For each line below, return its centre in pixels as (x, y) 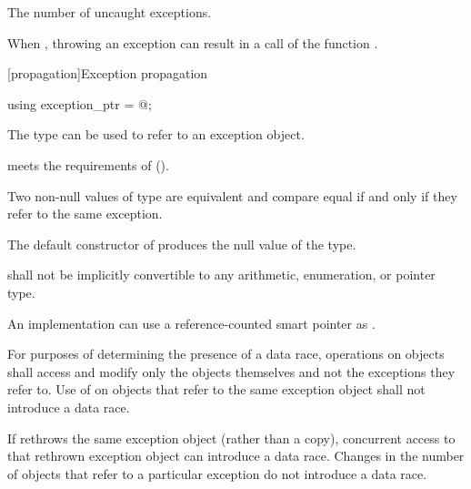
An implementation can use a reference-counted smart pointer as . (191, 323)
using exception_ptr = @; (80, 103)
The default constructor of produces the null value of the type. (182, 244)
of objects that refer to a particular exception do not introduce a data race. (217, 473)
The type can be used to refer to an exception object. (156, 134)
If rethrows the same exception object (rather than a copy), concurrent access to (231, 438)
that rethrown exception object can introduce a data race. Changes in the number (236, 456)
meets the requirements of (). (88, 164)
